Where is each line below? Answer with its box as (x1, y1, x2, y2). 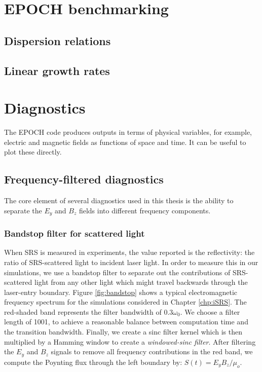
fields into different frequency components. (79, 205, 211, 215)
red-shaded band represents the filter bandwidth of (4, 306, 162, 317)
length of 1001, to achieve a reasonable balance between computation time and (4, 316, 248, 327)
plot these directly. (4, 146, 62, 157)
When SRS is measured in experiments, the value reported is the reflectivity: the (4, 247, 255, 257)
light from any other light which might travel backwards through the (34, 277, 248, 287)
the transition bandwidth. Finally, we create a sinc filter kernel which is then (4, 326, 242, 337)
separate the (4, 205, 42, 215)
